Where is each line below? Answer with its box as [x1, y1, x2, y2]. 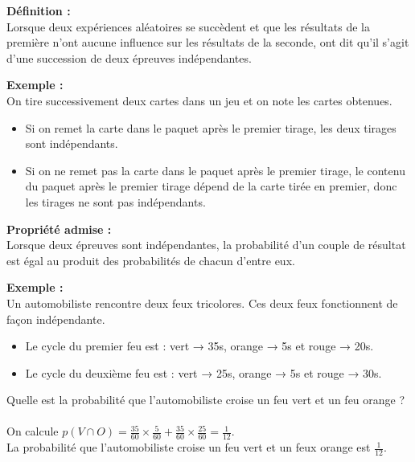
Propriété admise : [6, 220, 112, 237]
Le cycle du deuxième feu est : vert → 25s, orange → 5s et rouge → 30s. [25, 364, 382, 381]
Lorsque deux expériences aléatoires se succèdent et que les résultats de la [6, 18, 370, 35]
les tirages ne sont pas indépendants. [25, 193, 206, 210]
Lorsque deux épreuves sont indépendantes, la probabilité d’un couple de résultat [6, 236, 406, 253]
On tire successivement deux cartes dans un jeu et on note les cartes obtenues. [6, 92, 392, 108]
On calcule [6, 423, 59, 440]
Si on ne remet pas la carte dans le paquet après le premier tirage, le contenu [25, 161, 405, 178]
